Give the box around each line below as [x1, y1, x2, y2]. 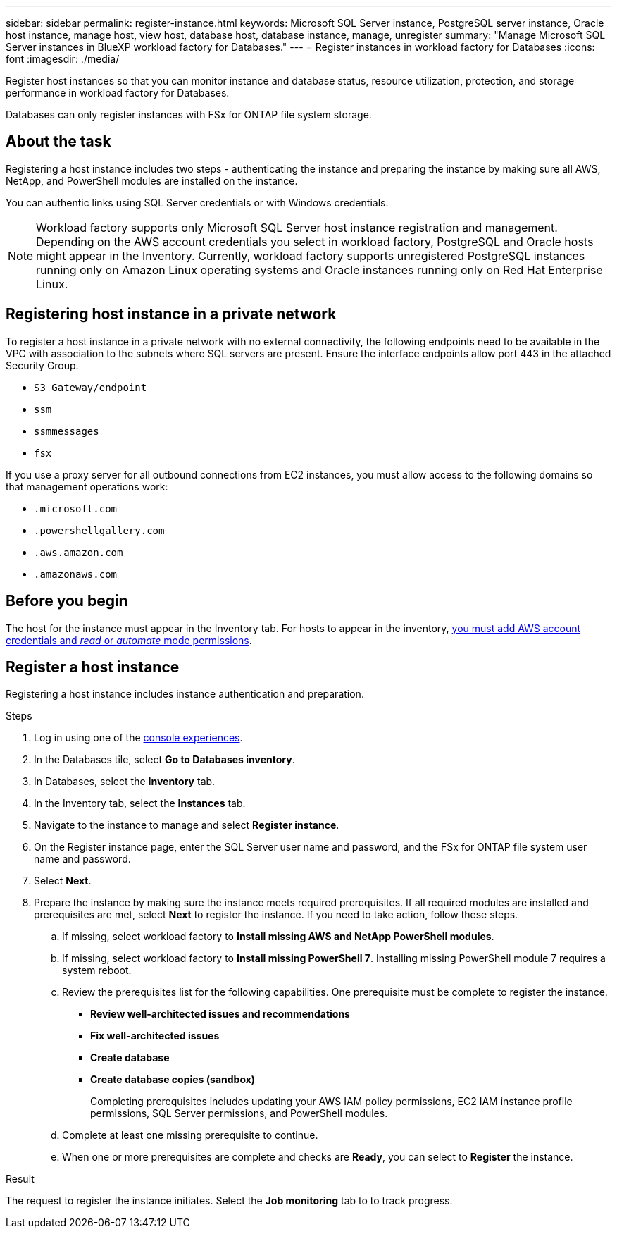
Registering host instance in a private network [6, 305, 337, 323]
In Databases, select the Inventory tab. [34, 775, 216, 788]
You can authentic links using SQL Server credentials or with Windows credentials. [6, 196, 389, 209]
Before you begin [6, 592, 128, 610]
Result [6, 1173, 35, 1185]
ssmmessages [34, 425, 99, 437]
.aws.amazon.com [34, 546, 123, 558]
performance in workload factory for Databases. [6, 87, 230, 99]
